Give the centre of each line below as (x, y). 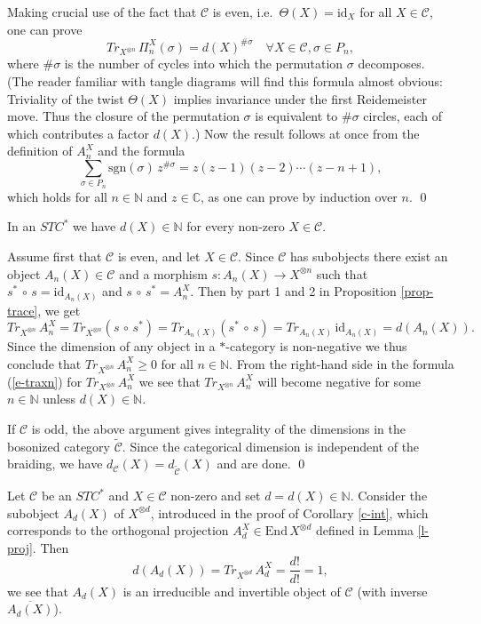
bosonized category (59, 446)
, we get (59, 310)
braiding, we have (55, 464)
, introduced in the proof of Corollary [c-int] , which (289, 512)
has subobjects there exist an (369, 256)
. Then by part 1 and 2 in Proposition (293, 291)
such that (342, 273)
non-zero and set (216, 496)
